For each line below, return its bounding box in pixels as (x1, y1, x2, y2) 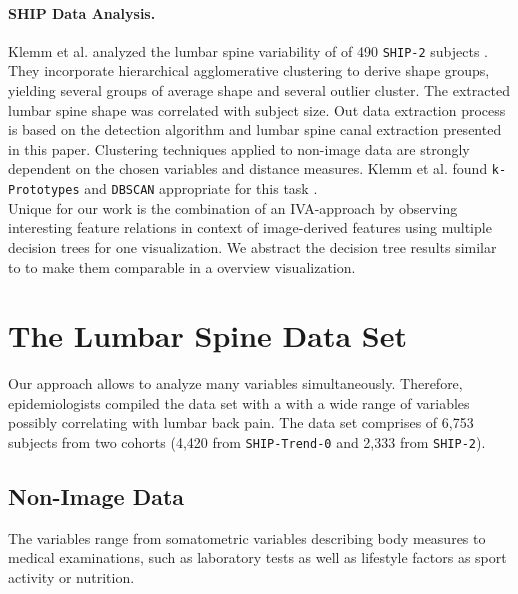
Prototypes (8, 183, 80, 198)
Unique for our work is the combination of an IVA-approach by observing (8, 197, 458, 218)
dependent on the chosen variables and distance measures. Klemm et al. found (8, 158, 488, 179)
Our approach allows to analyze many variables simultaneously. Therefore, (8, 373, 463, 394)
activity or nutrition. (8, 567, 135, 588)
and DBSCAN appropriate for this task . (84, 178, 318, 199)
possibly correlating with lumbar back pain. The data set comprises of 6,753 (8, 412, 474, 433)
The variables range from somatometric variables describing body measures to (8, 527, 486, 548)
